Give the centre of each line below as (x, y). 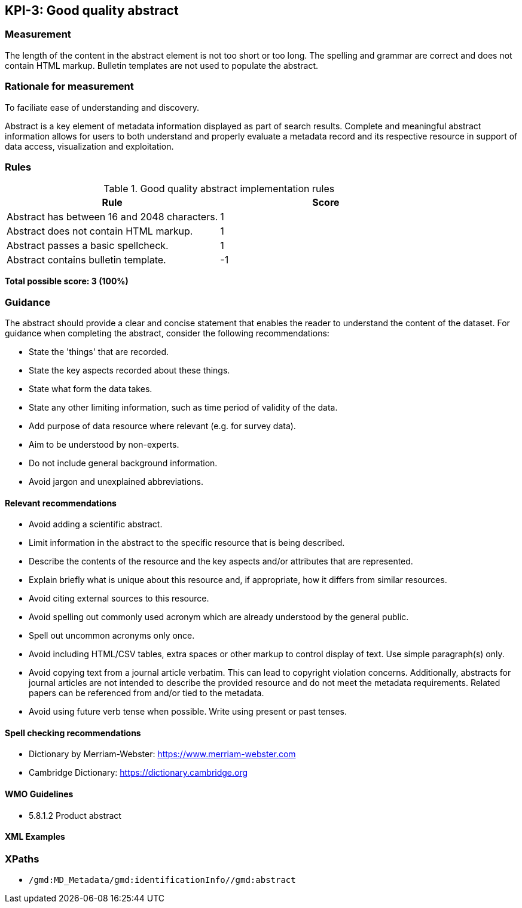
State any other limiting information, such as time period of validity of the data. (183, 408)
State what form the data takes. (91, 389)
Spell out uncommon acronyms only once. (112, 636)
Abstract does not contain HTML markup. (100, 231)
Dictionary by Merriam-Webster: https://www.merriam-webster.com (162, 754)
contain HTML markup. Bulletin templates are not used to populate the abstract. (162, 65)
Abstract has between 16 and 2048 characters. (112, 217)
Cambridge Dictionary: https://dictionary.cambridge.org (138, 773)
